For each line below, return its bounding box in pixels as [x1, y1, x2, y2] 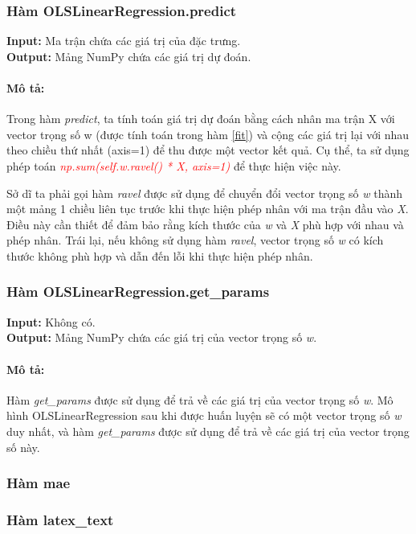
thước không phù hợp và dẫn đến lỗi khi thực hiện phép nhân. [6, 247, 313, 264]
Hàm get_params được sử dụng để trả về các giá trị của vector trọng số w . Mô [6, 391, 394, 408]
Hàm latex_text [6, 509, 114, 529]
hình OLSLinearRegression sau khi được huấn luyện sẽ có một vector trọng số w [6, 407, 402, 424]
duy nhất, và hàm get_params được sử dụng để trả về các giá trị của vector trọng [6, 422, 410, 439]
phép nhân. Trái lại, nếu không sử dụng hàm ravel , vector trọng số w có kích [6, 232, 384, 249]
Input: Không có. [6, 313, 96, 330]
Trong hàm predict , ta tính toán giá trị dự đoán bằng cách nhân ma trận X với [6, 110, 395, 127]
